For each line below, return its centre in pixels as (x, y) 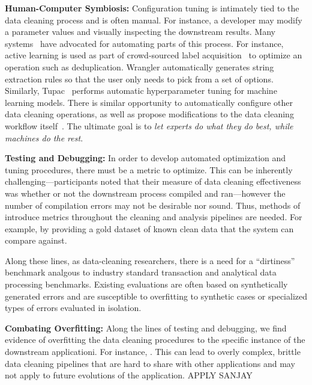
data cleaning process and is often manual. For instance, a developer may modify (154, 20)
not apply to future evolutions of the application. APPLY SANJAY (129, 375)
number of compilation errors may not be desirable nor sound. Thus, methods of (153, 205)
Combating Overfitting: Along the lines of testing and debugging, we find (146, 328)
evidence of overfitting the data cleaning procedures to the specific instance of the (155, 340)
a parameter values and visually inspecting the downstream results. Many (140, 32)
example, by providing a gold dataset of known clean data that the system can (149, 228)
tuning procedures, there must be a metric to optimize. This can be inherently (149, 169)
